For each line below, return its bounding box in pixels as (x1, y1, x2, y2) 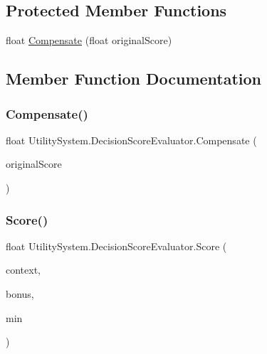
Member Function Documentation (6, 68, 262, 90)
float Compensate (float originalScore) (6, 33, 172, 48)
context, (6, 262, 41, 277)
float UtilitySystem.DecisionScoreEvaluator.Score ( (6, 238, 227, 253)
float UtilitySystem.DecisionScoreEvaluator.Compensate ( (6, 132, 257, 147)
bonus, (6, 286, 34, 301)
